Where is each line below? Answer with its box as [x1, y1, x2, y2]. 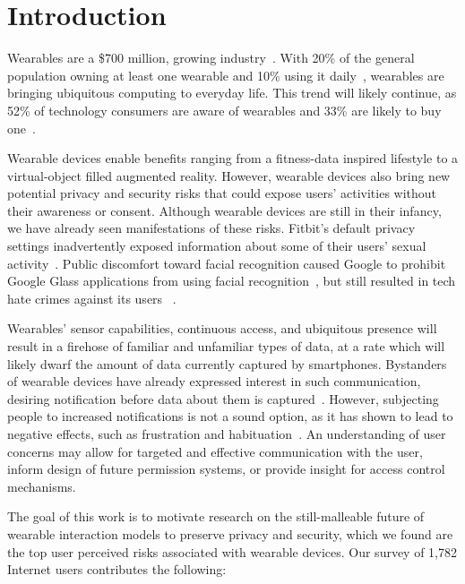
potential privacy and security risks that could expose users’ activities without [7, 184, 437, 202]
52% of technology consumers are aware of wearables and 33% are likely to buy [7, 100, 442, 119]
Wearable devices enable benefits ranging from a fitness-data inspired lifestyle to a [7, 149, 459, 167]
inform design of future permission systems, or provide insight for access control [7, 459, 445, 478]
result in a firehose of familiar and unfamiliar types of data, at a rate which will [7, 337, 445, 356]
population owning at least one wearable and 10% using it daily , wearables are [7, 65, 444, 84]
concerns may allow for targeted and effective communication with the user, [7, 442, 423, 460]
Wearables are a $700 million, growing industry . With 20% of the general [7, 48, 415, 67]
